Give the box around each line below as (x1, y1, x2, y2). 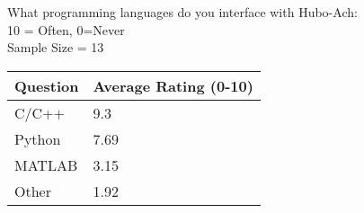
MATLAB (14, 154, 78, 175)
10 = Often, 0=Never (7, 20, 125, 39)
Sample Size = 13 (7, 38, 104, 57)
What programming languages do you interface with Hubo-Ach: (7, 3, 358, 21)
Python (14, 128, 61, 149)
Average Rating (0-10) (93, 75, 253, 96)
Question (14, 75, 79, 96)
